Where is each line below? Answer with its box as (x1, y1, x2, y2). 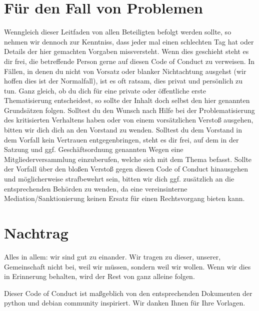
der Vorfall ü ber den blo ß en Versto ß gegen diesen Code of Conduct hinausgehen (4, 163, 248, 174)
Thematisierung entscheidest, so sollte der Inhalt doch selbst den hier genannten (4, 95, 250, 105)
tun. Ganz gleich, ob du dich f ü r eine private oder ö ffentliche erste (4, 85, 206, 95)
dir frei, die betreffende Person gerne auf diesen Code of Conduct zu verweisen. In (4, 55, 255, 66)
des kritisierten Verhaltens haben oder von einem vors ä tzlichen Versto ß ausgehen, (4, 114, 253, 125)
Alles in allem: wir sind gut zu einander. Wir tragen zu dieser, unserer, (4, 251, 221, 261)
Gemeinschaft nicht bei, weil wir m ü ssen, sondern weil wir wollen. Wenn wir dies (4, 261, 251, 271)
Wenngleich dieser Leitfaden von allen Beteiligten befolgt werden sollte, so (4, 26, 231, 37)
